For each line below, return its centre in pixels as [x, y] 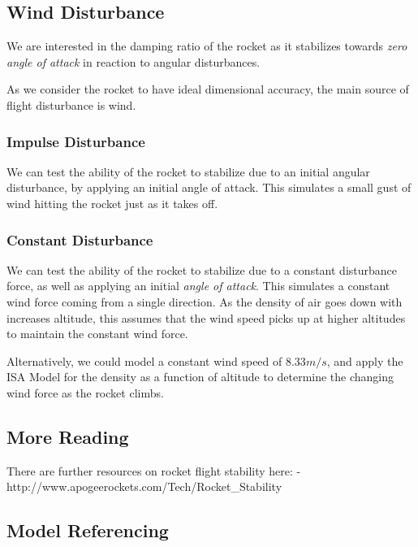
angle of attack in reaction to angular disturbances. [134, 61]
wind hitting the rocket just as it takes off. [112, 203]
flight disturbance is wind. [71, 104]
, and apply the [365, 360]
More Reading [68, 436]
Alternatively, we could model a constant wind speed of [144, 360]
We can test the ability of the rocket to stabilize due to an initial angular [188, 171]
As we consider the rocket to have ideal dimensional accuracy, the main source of [208, 89]
